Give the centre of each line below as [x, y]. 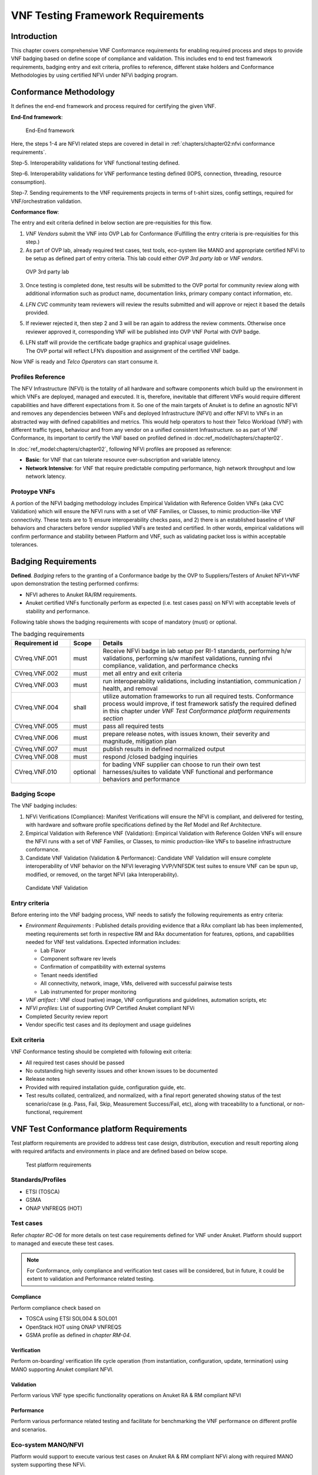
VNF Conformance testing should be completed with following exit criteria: [101, 1052]
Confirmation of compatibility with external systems [103, 967]
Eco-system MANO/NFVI [47, 1444]
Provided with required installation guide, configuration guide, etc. [106, 1087]
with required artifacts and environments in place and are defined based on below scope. [119, 1151]
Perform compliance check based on [56, 1307]
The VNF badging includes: [44, 806]
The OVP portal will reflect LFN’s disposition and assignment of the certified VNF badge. [133, 350]
